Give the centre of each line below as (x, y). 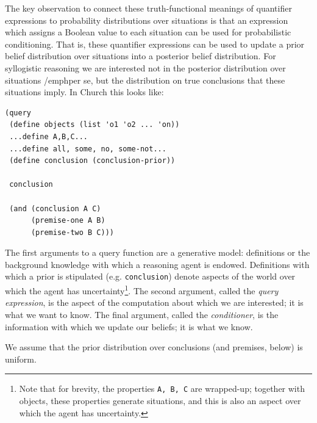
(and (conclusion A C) (55, 208)
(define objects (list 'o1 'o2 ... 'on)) (94, 125)
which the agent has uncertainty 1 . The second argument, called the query (142, 290)
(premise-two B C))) (72, 232)
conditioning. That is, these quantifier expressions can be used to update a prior (155, 44)
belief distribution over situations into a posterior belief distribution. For (141, 56)
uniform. (21, 359)
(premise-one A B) (68, 221)
